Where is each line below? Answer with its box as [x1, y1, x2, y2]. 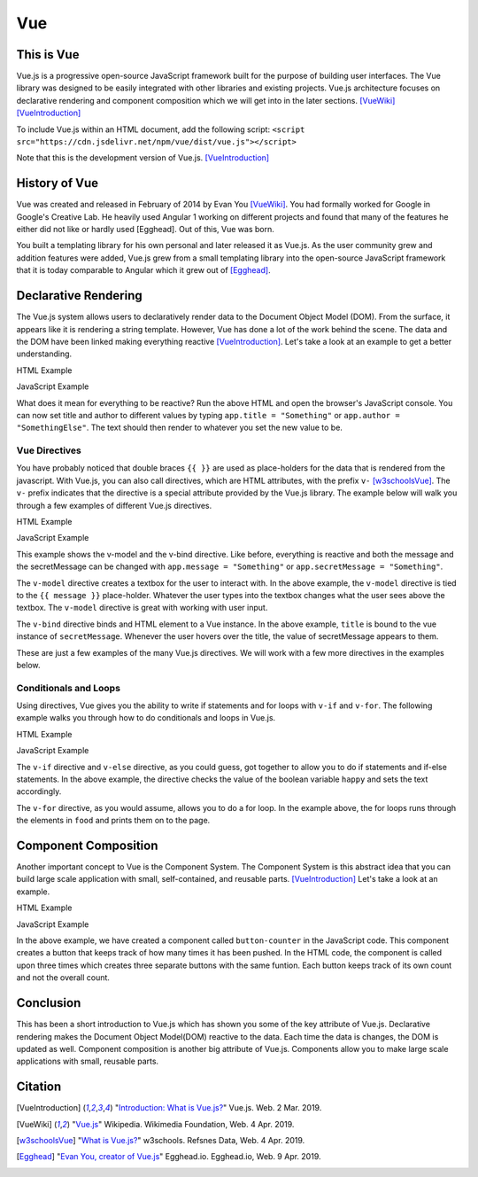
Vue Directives [16, 444, 81, 456]
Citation [16, 1080, 62, 1095]
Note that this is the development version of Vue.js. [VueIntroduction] [16, 152, 270, 163]
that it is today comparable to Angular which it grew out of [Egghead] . [16, 265, 271, 276]
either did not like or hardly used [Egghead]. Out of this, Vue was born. [16, 224, 274, 235]
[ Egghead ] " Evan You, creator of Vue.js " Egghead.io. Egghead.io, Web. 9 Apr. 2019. [16, 1151, 321, 1162]
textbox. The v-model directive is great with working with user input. [16, 603, 268, 613]
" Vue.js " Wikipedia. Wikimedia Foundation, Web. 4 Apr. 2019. [72, 1119, 295, 1129]
